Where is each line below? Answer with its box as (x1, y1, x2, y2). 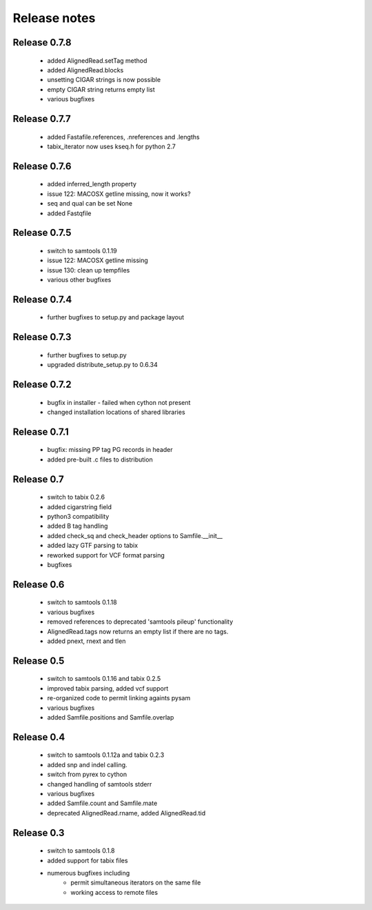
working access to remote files (70, 888, 158, 896)
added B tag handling (47, 522, 108, 531)
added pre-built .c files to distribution (47, 455, 153, 464)
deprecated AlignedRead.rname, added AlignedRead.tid (47, 809, 206, 817)
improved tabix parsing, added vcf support (47, 684, 169, 693)
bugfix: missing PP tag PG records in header (47, 446, 173, 454)
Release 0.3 (12, 827, 65, 838)
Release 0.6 (12, 578, 65, 590)
